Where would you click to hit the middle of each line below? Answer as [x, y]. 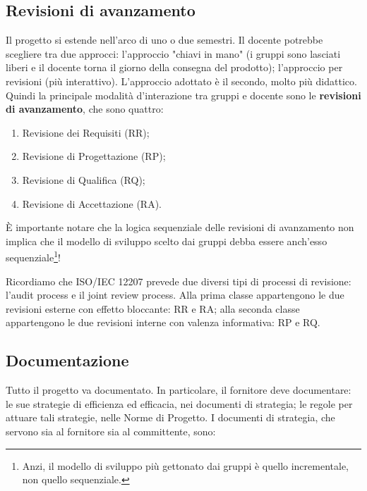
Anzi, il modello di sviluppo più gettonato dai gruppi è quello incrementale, [186, 465]
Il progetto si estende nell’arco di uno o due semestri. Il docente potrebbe [164, 40]
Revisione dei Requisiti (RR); [86, 132]
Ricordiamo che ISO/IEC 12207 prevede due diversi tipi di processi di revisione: [179, 281]
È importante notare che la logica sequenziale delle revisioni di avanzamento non [180, 227]
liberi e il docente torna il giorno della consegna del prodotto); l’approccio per [174, 67]
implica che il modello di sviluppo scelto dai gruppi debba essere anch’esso [167, 241]
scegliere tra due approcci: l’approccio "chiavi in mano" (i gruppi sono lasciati [173, 53]
